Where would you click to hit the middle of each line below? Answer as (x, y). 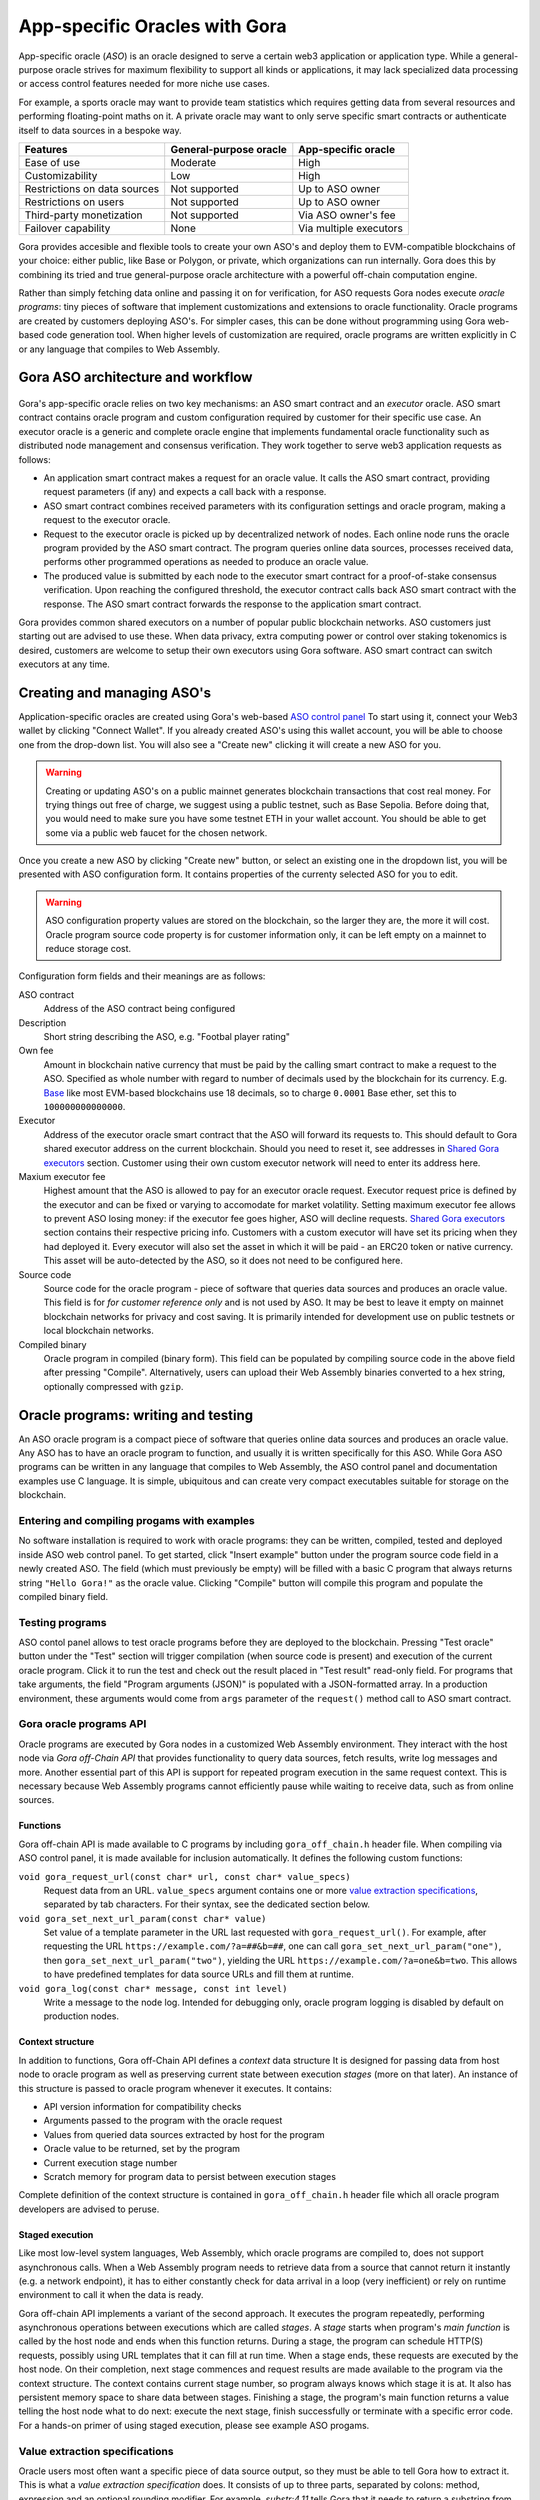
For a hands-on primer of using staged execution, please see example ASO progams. (194, 2425)
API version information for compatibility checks (142, 2106)
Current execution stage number (110, 2162)
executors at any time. (64, 664)
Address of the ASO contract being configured (139, 1009)
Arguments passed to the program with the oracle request (163, 2121)
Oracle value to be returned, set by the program (141, 2149)
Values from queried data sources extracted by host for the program (184, 2134)
